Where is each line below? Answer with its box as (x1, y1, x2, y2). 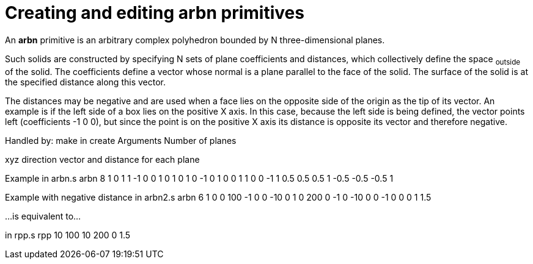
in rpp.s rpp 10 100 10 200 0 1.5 (5, 229, 131, 240)
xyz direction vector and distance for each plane (5, 154, 200, 165)
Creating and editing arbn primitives (5, 2, 304, 23)
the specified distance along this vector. (5, 76, 166, 87)
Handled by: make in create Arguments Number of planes (5, 135, 237, 146)
